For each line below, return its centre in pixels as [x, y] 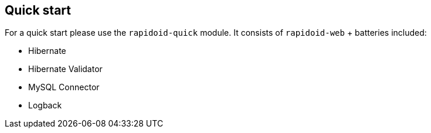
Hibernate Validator [65, 69]
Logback [45, 105]
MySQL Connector [64, 87]
